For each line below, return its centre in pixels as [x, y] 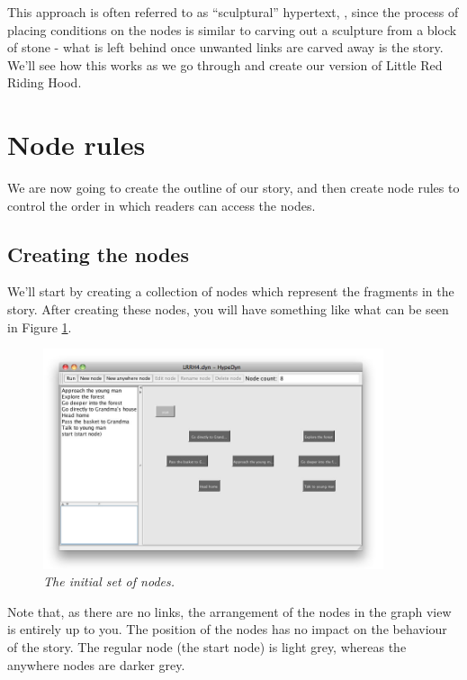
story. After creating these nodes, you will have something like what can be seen [228, 309]
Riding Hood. [45, 82]
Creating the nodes [98, 254]
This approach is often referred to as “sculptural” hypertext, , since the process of [233, 12]
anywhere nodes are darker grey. [96, 664]
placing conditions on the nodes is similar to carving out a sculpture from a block [232, 29]
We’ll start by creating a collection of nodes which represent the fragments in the [231, 291]
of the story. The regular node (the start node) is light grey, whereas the [207, 646]
